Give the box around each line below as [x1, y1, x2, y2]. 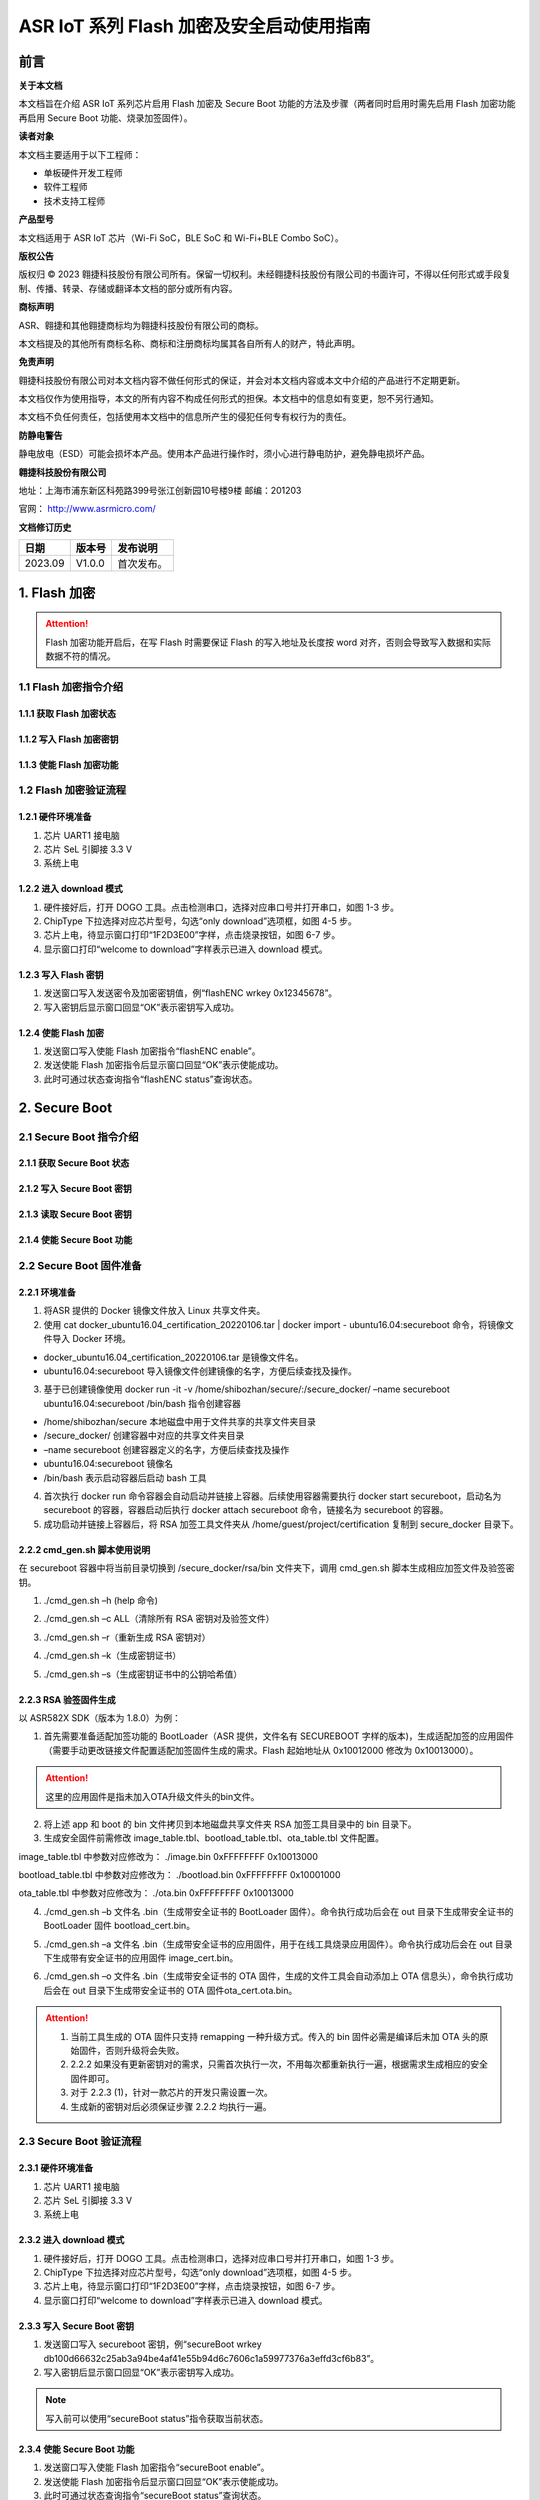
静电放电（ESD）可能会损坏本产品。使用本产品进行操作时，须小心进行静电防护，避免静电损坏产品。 [18, 448, 430, 460]
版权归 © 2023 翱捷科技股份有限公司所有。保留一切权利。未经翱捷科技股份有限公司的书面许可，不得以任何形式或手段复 [18, 268, 512, 280]
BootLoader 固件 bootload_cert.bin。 [43, 1920, 195, 1932]
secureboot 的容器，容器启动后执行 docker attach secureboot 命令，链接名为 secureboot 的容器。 [43, 1504, 449, 1516]
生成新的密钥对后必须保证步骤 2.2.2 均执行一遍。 [70, 2100, 272, 2112]
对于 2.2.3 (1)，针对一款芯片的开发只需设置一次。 [70, 2086, 274, 2099]
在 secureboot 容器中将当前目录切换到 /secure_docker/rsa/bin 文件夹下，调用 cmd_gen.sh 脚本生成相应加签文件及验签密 [18, 1562, 515, 1574]
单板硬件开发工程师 [43, 167, 123, 179]
